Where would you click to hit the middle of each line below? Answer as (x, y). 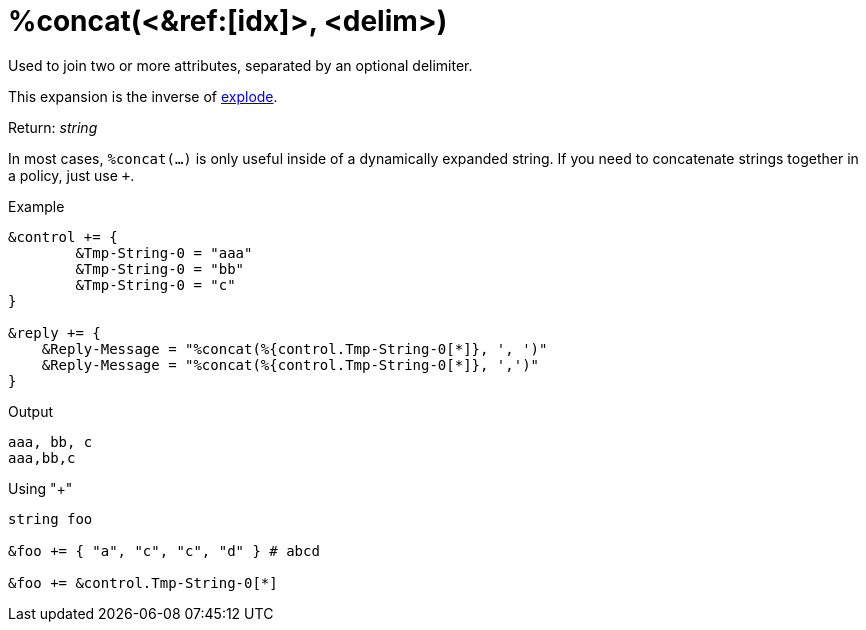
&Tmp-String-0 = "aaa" (164, 252)
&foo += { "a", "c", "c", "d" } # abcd (164, 550)
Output (30, 411)
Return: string (53, 127)
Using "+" (40, 488)
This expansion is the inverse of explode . (143, 96)
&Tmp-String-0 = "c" (155, 284)
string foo (50, 518)
